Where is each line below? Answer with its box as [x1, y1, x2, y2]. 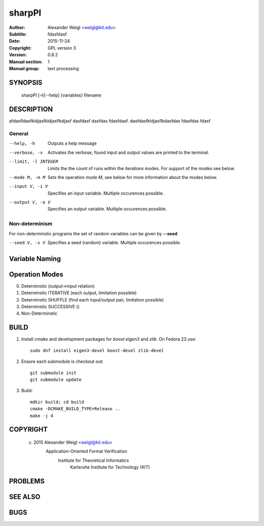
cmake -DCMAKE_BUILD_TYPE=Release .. [30, 406, 121, 412]
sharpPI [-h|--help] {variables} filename [21, 92, 102, 98]
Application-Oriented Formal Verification [45, 449, 127, 454]
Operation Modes [9, 270, 64, 278]
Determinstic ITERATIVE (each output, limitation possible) [21, 290, 137, 296]
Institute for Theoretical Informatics [58, 457, 129, 463]
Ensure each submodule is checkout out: [21, 358, 104, 365]
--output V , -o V [9, 200, 51, 205]
